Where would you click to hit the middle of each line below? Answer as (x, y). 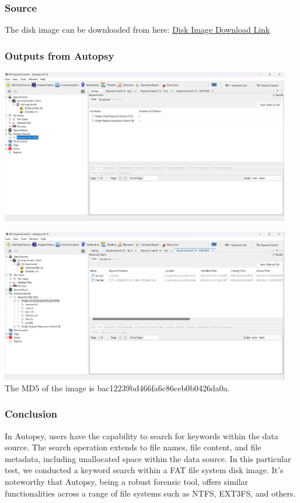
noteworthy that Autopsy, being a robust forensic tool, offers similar (127, 481)
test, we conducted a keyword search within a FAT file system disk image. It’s (144, 470)
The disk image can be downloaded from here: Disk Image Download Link (137, 30)
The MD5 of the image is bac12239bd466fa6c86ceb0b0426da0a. (117, 387)
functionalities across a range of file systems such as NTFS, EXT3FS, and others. (150, 493)
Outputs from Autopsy (60, 55)
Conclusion (31, 414)
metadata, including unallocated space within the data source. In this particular (148, 458)
